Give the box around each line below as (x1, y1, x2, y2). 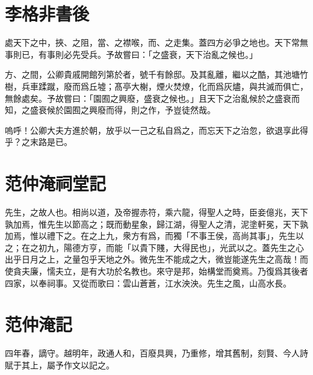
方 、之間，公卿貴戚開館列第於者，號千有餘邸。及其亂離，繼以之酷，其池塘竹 (5, 68, 308, 81)
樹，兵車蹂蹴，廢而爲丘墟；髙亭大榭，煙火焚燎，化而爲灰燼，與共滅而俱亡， (5, 79, 308, 92)
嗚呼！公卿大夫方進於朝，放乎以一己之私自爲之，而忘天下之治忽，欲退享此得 (5, 123, 308, 136)
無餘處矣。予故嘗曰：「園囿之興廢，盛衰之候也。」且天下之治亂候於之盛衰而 (5, 91, 300, 104)
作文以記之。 (63, 358, 114, 371)
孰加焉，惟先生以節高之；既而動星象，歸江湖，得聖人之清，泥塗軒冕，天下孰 (5, 217, 308, 230)
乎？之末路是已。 (5, 135, 72, 148)
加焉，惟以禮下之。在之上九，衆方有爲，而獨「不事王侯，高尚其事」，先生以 (5, 229, 304, 242)
